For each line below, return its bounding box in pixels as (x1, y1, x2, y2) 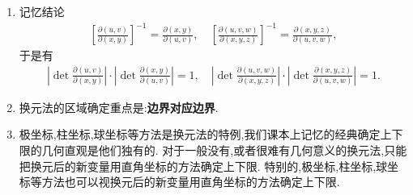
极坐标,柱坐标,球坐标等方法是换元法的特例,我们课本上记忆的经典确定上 (19, 126, 392, 143)
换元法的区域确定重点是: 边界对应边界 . (19, 98, 219, 115)
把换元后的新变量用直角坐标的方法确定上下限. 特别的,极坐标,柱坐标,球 (19, 157, 388, 174)
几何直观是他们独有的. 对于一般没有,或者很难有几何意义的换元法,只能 (41, 141, 407, 158)
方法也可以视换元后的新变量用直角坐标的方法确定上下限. (41, 173, 340, 190)
